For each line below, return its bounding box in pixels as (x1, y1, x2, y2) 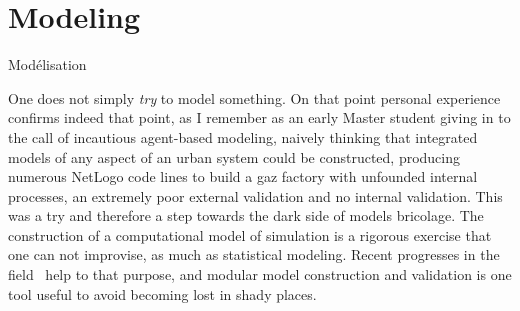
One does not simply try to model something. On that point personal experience (8, 87, 501, 108)
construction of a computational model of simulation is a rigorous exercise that (8, 224, 492, 245)
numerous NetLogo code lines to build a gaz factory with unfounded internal (8, 166, 478, 187)
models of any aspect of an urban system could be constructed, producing (8, 146, 461, 167)
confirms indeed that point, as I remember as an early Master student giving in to (8, 107, 511, 128)
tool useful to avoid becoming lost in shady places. (8, 283, 317, 304)
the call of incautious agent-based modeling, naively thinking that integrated (8, 126, 478, 147)
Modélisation (8, 54, 87, 75)
